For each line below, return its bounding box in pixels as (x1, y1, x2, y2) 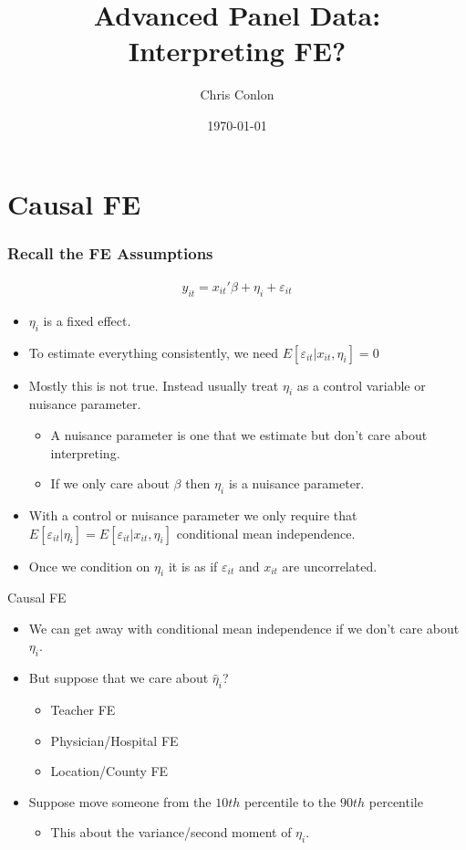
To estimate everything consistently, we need (28, 342, 279, 362)
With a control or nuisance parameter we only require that (28, 505, 357, 524)
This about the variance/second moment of (50, 823, 292, 842)
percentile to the (243, 792, 337, 811)
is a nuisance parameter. (228, 474, 365, 493)
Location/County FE (50, 761, 169, 781)
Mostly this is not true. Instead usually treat (28, 375, 279, 394)
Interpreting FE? (128, 32, 347, 69)
